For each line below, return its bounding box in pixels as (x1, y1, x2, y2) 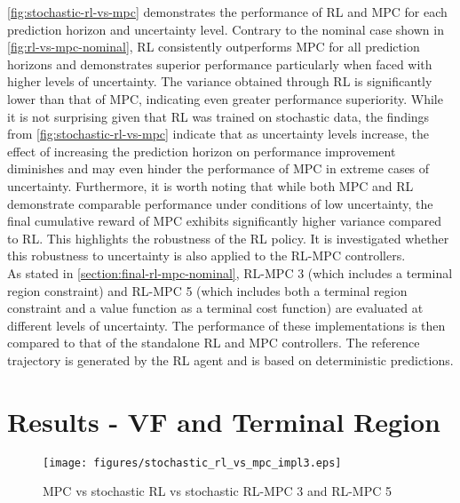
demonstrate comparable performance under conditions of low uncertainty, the (7, 194, 433, 212)
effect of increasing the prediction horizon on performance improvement (7, 141, 396, 160)
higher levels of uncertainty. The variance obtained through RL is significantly (7, 72, 432, 91)
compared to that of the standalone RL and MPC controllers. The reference (7, 333, 420, 352)
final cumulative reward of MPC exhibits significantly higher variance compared (7, 212, 442, 230)
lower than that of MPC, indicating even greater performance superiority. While (7, 89, 443, 108)
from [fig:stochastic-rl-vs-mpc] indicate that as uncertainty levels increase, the (7, 124, 430, 143)
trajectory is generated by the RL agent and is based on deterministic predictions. (7, 350, 454, 369)
